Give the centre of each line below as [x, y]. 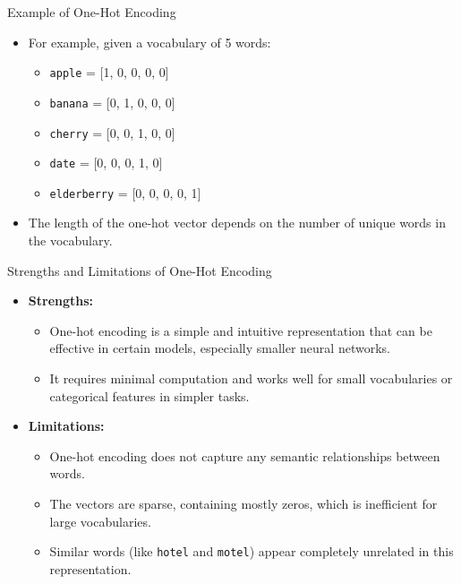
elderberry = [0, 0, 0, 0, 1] [125, 192]
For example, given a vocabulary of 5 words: [149, 42]
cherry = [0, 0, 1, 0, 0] [112, 132]
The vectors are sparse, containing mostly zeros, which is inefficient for [243, 503]
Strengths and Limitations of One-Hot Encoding [140, 270]
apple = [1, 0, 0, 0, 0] [109, 72]
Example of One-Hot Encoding [92, 12]
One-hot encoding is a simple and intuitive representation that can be [241, 330]
